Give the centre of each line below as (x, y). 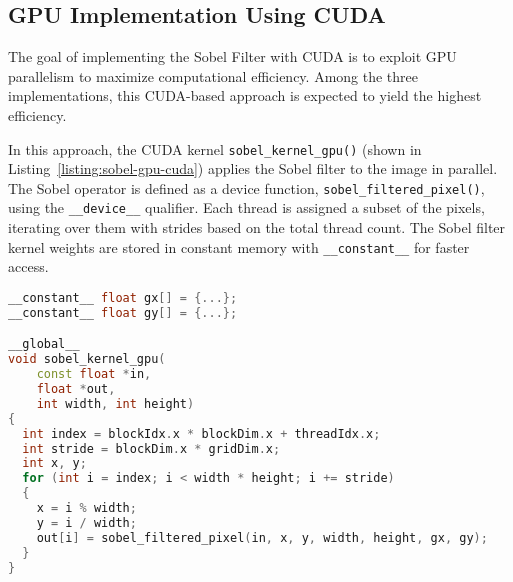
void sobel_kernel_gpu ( (87, 359)
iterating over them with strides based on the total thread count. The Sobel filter (257, 227)
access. (28, 266)
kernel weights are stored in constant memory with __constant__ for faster (239, 246)
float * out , (76, 389)
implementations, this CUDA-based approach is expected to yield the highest (245, 95)
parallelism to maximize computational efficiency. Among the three (213, 75)
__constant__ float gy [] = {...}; (123, 312)
